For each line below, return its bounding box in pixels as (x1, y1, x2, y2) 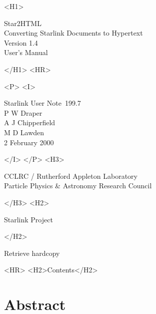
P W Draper (4, 107, 42, 118)
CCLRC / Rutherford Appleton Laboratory (4, 170, 137, 181)
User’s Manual (4, 47, 48, 58)
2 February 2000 (4, 137, 54, 147)
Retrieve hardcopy (4, 247, 60, 258)
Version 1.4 (4, 37, 38, 48)
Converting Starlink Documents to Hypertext (4, 28, 143, 38)
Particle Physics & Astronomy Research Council (4, 180, 152, 191)
